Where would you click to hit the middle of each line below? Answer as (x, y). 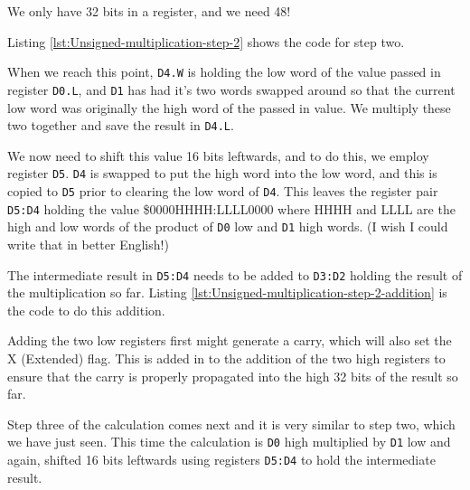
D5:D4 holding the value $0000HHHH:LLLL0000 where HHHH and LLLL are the (231, 208)
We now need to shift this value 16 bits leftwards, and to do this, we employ (218, 155)
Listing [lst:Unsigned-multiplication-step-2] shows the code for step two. (206, 41)
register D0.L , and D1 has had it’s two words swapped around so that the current (231, 89)
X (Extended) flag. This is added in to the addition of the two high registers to (226, 358)
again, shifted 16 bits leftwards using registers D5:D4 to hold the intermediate (221, 460)
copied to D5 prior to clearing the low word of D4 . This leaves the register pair (223, 191)
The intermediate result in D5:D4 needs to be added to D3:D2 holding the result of (235, 274)
